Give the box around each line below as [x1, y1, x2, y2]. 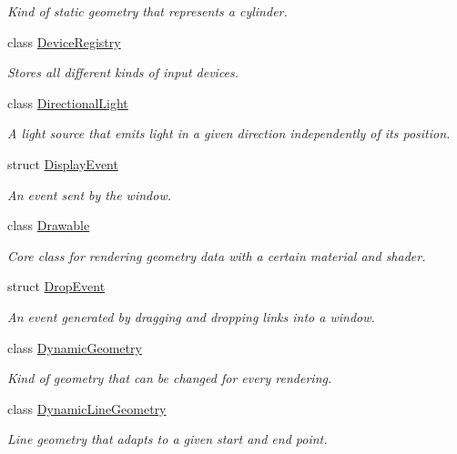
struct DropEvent [7, 277, 106, 296]
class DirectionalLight [7, 93, 128, 112]
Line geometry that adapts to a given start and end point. [7, 429, 328, 449]
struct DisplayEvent [7, 154, 118, 173]
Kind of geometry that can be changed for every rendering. [7, 368, 332, 388]
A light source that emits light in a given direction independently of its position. [7, 124, 451, 143]
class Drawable [7, 216, 90, 235]
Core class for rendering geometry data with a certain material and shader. [7, 246, 426, 265]
